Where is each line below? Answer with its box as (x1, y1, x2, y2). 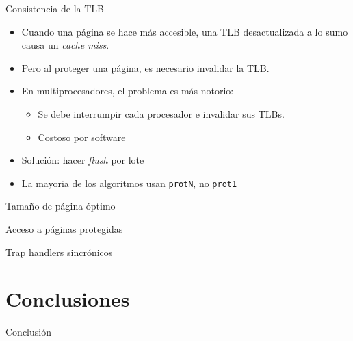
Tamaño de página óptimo (5, 199, 116, 213)
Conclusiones (5, 285, 130, 313)
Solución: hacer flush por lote (21, 153, 144, 167)
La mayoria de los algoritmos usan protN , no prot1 (21, 175, 237, 190)
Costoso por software (38, 129, 126, 144)
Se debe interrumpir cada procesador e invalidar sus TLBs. (38, 106, 285, 121)
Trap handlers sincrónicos (5, 244, 113, 259)
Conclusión (5, 325, 51, 339)
